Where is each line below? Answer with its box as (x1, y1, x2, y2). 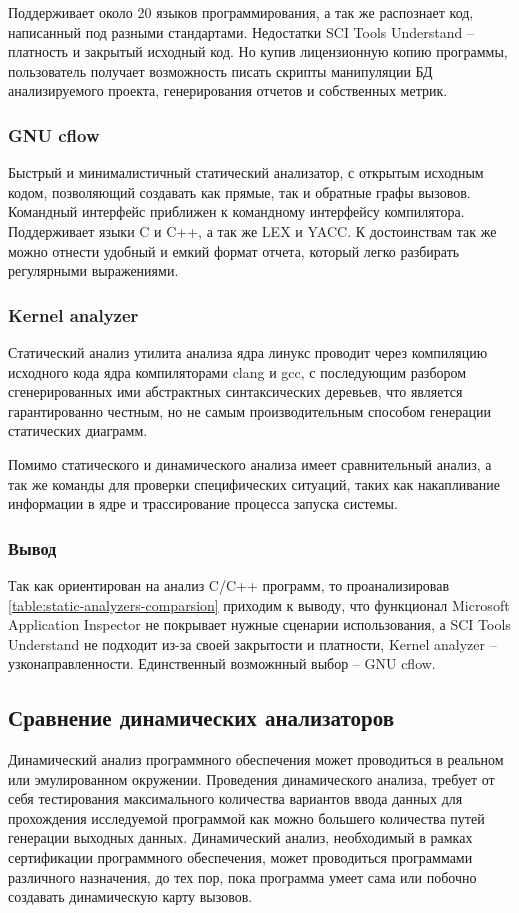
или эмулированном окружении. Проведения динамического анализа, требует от (8, 768, 495, 789)
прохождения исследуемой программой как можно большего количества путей (8, 807, 485, 828)
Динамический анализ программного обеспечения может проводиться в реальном (8, 749, 504, 770)
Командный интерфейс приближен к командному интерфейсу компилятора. (8, 201, 465, 222)
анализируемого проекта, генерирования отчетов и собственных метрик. (8, 80, 448, 101)
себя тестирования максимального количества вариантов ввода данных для (8, 788, 463, 809)
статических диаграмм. (8, 420, 148, 441)
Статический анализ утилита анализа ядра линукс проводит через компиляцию (8, 341, 488, 362)
